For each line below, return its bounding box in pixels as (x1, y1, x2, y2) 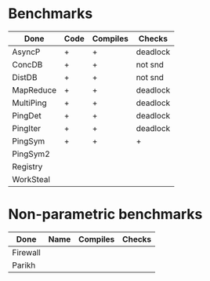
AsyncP (12, 46, 41, 57)
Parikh (12, 260, 36, 271)
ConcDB (12, 59, 43, 70)
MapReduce (12, 84, 57, 95)
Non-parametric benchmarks (8, 206, 203, 224)
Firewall (12, 246, 41, 257)
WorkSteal (12, 173, 51, 184)
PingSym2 (12, 148, 51, 159)
